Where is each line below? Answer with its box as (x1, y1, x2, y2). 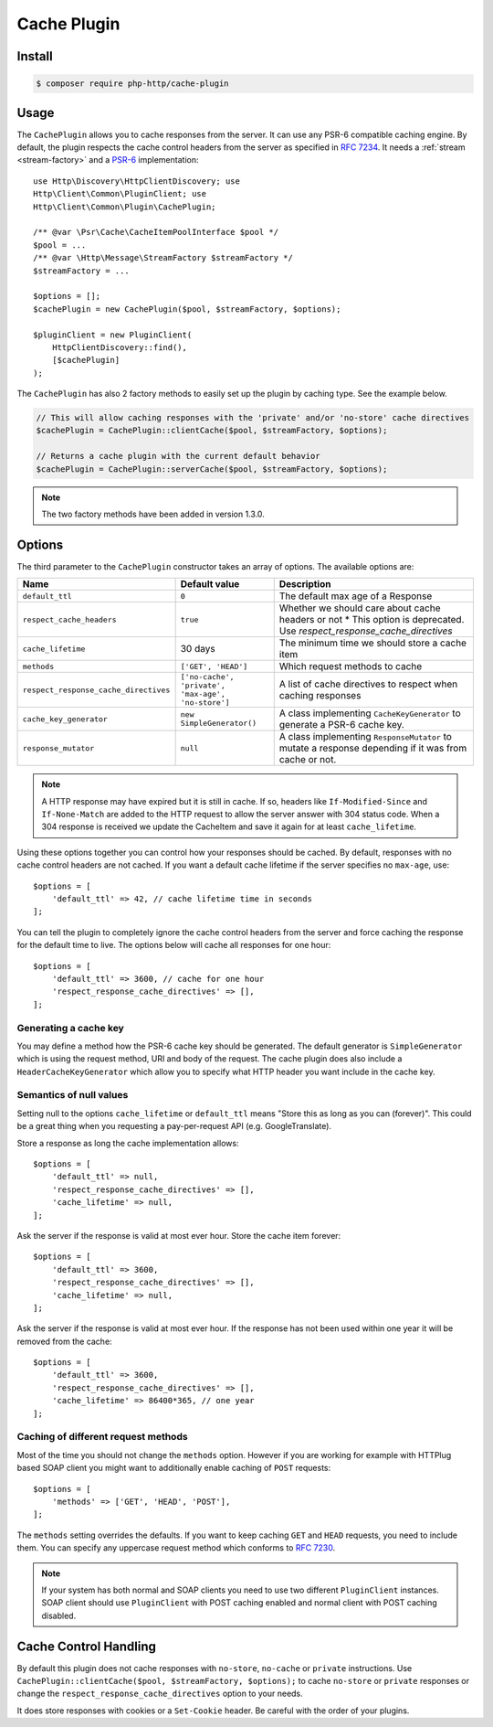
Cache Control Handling (16, 1638, 157, 1654)
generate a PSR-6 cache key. (278, 719, 405, 731)
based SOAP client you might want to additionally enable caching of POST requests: (16, 1463, 331, 1474)
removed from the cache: (16, 1336, 113, 1347)
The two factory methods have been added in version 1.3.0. (41, 508, 265, 519)
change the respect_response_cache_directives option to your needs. (16, 1688, 303, 1700)
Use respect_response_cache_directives (278, 624, 453, 637)
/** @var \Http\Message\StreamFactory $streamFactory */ (33, 252, 294, 263)
